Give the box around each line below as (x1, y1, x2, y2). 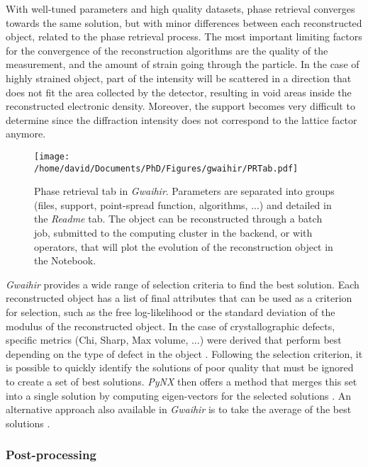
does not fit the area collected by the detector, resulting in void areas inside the (6, 84, 352, 99)
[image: (34, 151, 70, 162)
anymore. (6, 126, 46, 141)
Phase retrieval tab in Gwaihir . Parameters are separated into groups (34, 184, 335, 198)
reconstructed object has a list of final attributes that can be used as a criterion (6, 291, 352, 305)
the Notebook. (34, 253, 96, 268)
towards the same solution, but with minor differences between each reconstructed (6, 15, 362, 30)
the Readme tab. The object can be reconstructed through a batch (34, 211, 323, 226)
